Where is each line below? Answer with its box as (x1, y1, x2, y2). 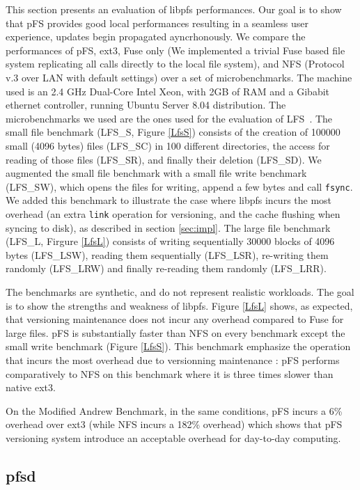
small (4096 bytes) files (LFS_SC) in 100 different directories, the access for (6, 138, 330, 152)
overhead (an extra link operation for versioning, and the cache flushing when (6, 206, 341, 221)
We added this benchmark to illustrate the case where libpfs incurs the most (6, 193, 332, 207)
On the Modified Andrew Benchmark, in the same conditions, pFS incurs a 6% (6, 403, 343, 418)
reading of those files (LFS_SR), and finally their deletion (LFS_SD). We (6, 152, 322, 166)
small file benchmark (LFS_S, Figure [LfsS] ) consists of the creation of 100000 (6, 125, 341, 139)
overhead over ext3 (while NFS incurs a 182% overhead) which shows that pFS (6, 417, 343, 432)
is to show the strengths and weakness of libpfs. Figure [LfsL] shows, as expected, (6, 298, 353, 313)
